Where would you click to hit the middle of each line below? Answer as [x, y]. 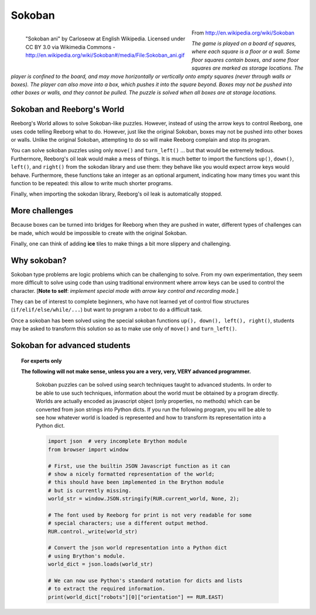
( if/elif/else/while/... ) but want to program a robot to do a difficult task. [107, 310]
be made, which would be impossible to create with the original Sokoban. [99, 233]
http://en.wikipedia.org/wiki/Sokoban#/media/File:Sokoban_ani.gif [105, 55]
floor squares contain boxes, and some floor [245, 60]
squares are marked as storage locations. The [248, 68]
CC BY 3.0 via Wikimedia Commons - [70, 47]
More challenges [42, 211]
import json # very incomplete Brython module [117, 441]
